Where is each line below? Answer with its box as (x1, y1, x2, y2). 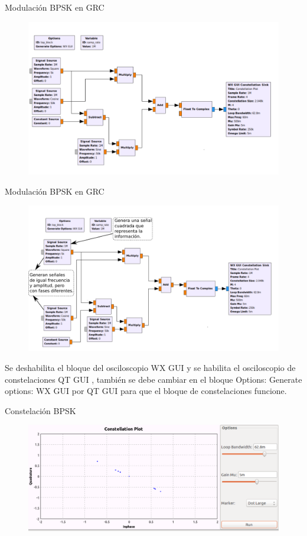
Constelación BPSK (5, 404, 76, 416)
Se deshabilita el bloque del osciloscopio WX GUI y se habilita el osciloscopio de (5, 361, 296, 373)
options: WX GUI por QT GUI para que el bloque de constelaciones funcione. (5, 385, 287, 397)
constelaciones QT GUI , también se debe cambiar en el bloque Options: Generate (5, 373, 302, 385)
